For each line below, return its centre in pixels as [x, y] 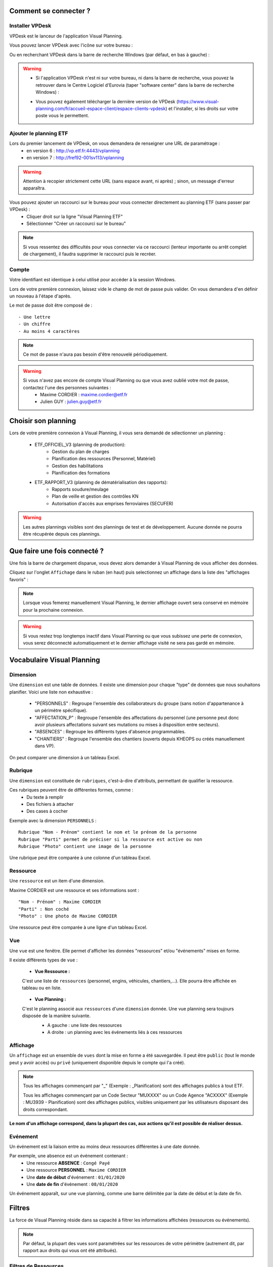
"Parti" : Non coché [44, 909]
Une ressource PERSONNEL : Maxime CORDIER [76, 1170]
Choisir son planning [43, 421]
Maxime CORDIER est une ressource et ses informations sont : [74, 890]
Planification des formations [81, 473]
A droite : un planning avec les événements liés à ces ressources [115, 1032]
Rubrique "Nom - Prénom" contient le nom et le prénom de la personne [108, 832]
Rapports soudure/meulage [80, 489]
